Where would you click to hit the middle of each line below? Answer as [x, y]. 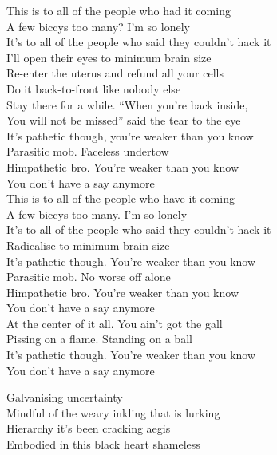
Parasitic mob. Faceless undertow [88, 151]
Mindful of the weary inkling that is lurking [113, 412]
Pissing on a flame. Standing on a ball [99, 339]
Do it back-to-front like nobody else [94, 88]
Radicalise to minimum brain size [88, 245]
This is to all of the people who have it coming [121, 198]
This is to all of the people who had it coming [119, 10]
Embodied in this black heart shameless [103, 444]
